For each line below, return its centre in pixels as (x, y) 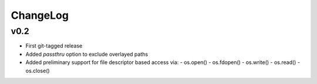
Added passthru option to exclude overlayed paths (87, 54)
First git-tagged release (54, 46)
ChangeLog (40, 15)
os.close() (38, 70)
